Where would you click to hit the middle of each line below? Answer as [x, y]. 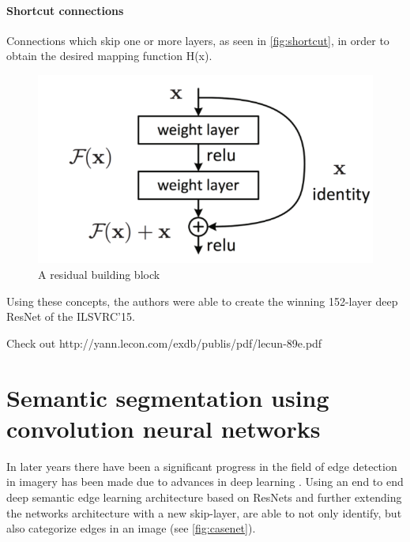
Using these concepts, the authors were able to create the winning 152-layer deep [202, 301]
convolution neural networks [164, 428]
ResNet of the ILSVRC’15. [71, 316]
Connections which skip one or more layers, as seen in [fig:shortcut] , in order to [198, 40]
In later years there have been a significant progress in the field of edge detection [202, 466]
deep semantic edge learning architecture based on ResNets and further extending [204, 497]
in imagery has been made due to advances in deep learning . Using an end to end [205, 482]
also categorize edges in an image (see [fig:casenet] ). [131, 528]
